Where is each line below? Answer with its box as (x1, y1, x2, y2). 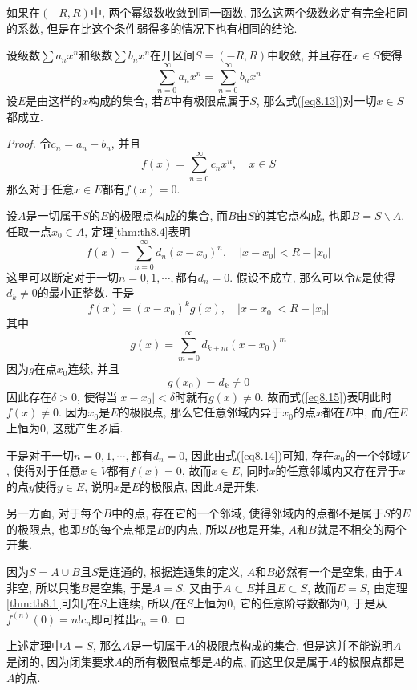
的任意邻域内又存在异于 (275, 462, 399, 479)
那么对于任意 (6, 180, 74, 197)
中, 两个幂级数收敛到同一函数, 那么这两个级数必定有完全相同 (90, 4, 407, 20)
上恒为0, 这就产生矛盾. (6, 419, 123, 436)
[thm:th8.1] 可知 (6, 595, 83, 611)
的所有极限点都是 (123, 653, 213, 670)
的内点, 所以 (164, 520, 229, 537)
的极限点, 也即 (6, 520, 81, 537)
